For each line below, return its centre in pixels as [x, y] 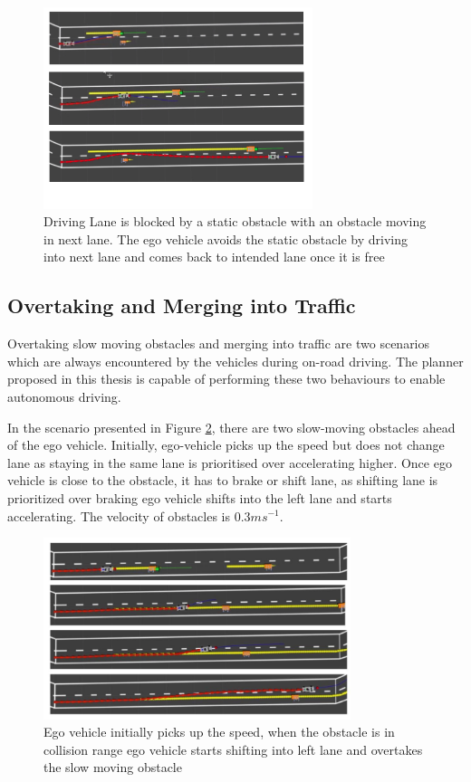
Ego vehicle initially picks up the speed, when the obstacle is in [219, 732]
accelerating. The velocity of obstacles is [119, 515]
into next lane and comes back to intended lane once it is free [214, 257]
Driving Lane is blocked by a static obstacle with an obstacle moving [235, 221]
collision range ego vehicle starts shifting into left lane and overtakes [233, 749]
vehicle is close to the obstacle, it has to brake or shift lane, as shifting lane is [223, 480]
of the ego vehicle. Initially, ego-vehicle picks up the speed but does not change [226, 445]
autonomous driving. [64, 396]
